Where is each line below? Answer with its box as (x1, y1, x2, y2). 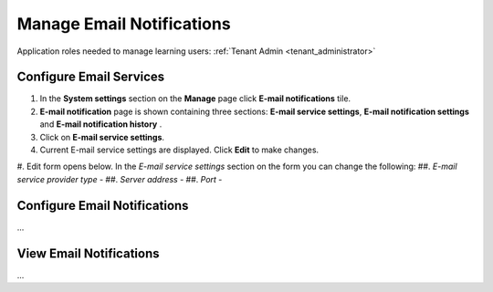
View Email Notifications (16, 245, 160, 261)
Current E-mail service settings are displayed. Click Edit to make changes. (39, 144, 320, 155)
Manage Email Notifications (16, 14, 232, 34)
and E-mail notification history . (39, 119, 163, 130)
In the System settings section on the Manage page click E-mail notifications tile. (39, 93, 351, 104)
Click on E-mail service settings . (39, 131, 164, 142)
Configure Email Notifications (16, 197, 189, 214)
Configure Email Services (16, 69, 165, 85)
